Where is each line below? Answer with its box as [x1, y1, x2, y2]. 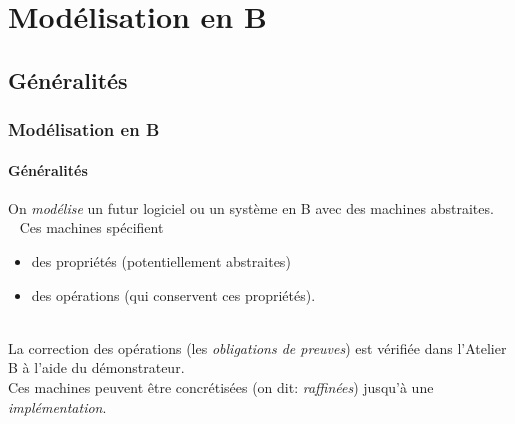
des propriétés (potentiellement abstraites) [31, 250, 291, 271]
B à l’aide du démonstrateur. [8, 357, 185, 378]
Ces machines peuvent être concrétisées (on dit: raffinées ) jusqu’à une [8, 376, 434, 397]
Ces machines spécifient [19, 217, 164, 238]
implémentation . [8, 396, 107, 417]
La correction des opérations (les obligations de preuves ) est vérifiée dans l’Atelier [8, 337, 507, 358]
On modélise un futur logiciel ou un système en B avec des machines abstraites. [8, 197, 494, 218]
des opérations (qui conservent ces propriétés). [31, 284, 316, 305]
